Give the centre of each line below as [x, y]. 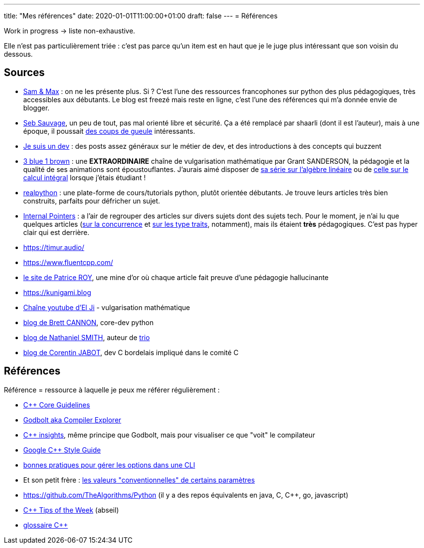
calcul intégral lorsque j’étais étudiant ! [84, 177]
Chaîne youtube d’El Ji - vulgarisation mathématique [107, 307]
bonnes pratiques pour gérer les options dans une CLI [109, 465]
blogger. [37, 108]
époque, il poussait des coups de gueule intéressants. [109, 131]
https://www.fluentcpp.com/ [68, 262]
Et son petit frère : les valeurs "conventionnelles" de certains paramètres [139, 480]
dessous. [18, 54]
